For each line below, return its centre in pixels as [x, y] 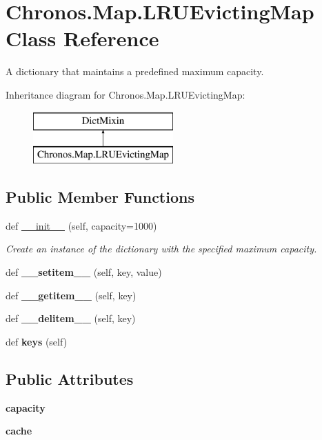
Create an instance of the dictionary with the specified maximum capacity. [161, 249]
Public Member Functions [100, 197]
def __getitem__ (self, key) [71, 295]
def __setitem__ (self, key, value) [84, 272]
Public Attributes [70, 378]
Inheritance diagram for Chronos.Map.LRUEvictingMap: [125, 94]
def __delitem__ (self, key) [71, 318]
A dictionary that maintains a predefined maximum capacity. [135, 71]
